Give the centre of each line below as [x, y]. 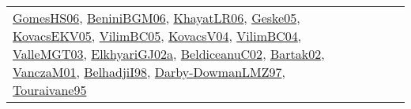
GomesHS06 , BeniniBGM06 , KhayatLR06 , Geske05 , [156, 18]
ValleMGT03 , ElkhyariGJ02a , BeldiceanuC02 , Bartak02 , [169, 54]
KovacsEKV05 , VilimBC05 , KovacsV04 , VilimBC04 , [157, 36]
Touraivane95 [50, 90]
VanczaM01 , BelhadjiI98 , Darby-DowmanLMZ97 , [149, 72]
